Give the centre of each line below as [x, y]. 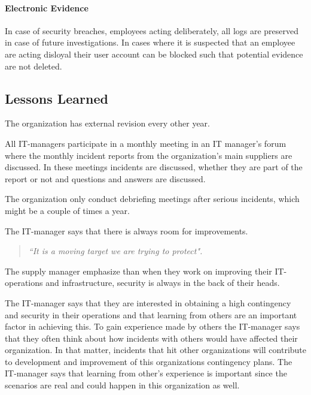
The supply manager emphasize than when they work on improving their [138, 271]
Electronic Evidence [47, 7]
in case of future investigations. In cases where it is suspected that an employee [150, 42]
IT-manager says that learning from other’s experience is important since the [146, 373]
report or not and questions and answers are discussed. [105, 178]
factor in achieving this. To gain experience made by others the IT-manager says [153, 326]
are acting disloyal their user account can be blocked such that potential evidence [154, 54]
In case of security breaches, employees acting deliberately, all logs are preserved [152, 30]
